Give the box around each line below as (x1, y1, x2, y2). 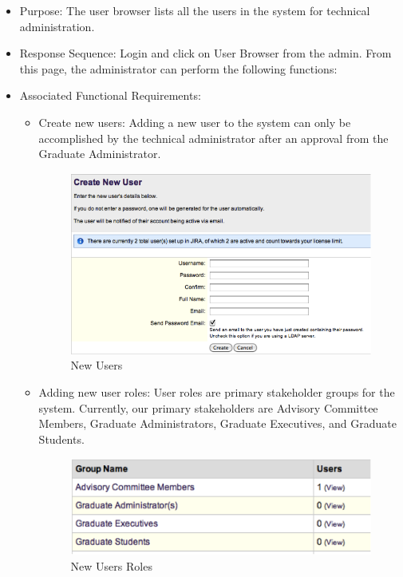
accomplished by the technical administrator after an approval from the (38, 129, 389, 146)
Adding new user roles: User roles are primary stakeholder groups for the (38, 383, 395, 400)
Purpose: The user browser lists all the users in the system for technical (19, 2, 370, 18)
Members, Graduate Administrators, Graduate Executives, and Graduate (38, 415, 397, 432)
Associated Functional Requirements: (19, 87, 201, 104)
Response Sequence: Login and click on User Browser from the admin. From (19, 45, 392, 61)
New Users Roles (70, 558, 152, 575)
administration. (19, 18, 95, 34)
